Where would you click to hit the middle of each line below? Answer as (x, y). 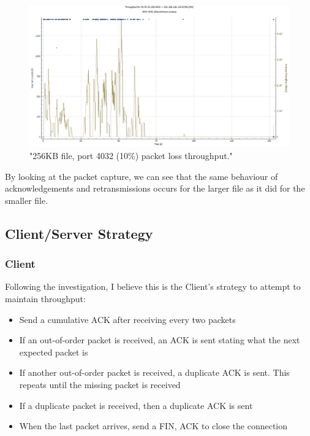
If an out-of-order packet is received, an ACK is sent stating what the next (160, 340)
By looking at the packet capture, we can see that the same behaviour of (142, 176)
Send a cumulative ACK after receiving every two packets (127, 319)
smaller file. (27, 200)
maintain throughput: (45, 299)
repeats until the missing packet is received (100, 384)
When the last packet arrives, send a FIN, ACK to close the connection (153, 426)
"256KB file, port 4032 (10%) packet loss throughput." (131, 156)
